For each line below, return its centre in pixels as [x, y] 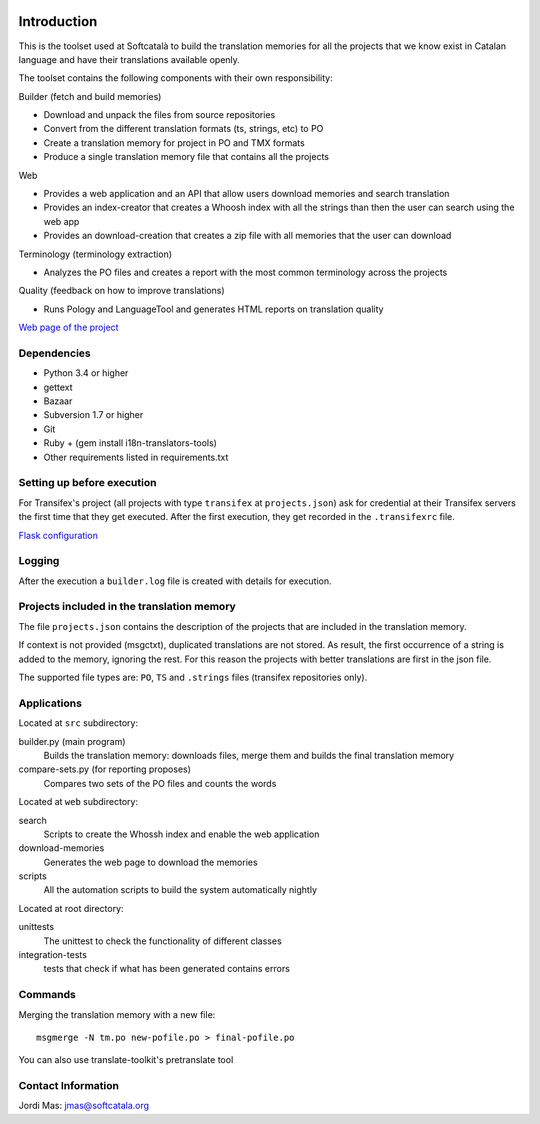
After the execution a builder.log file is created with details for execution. [175, 581]
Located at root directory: [71, 908]
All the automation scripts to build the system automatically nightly [180, 890]
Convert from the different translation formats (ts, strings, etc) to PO [183, 129]
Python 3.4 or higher [86, 373]
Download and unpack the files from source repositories [159, 115]
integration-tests [52, 955]
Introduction [58, 21]
